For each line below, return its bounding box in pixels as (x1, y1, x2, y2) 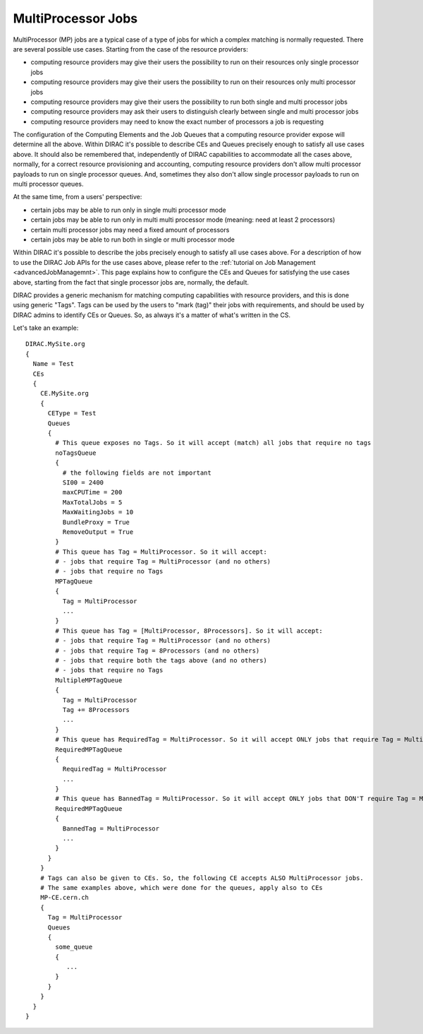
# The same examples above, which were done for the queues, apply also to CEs (39, 884, 324, 891)
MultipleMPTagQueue (55, 676, 123, 684)
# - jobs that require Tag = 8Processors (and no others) (55, 646, 260, 655)
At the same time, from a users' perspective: (13, 193, 142, 201)
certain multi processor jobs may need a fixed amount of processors (30, 225, 230, 234)
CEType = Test (47, 410, 97, 417)
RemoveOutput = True (62, 528, 134, 536)
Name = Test (32, 360, 74, 368)
